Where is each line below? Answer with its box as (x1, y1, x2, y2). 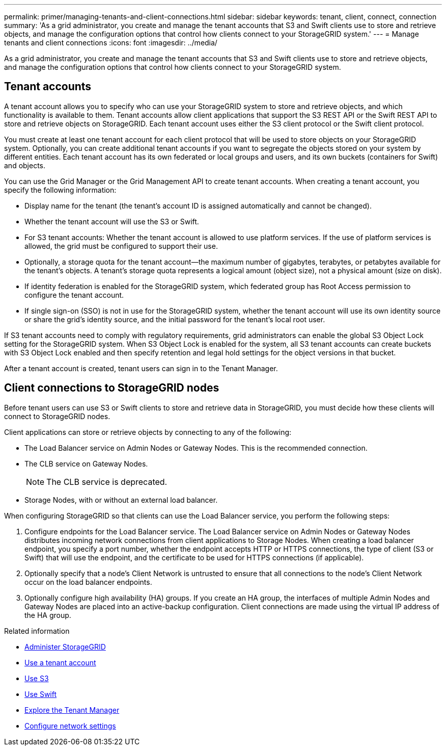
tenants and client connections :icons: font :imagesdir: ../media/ (4, 38, 217, 47)
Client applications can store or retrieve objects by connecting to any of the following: (4, 427, 292, 436)
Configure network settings (24, 721, 116, 730)
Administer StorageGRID (24, 642, 106, 651)
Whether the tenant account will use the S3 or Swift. (24, 217, 199, 226)
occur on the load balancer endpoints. (24, 577, 152, 586)
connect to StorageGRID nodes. (4, 411, 110, 421)
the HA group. (24, 610, 71, 619)
